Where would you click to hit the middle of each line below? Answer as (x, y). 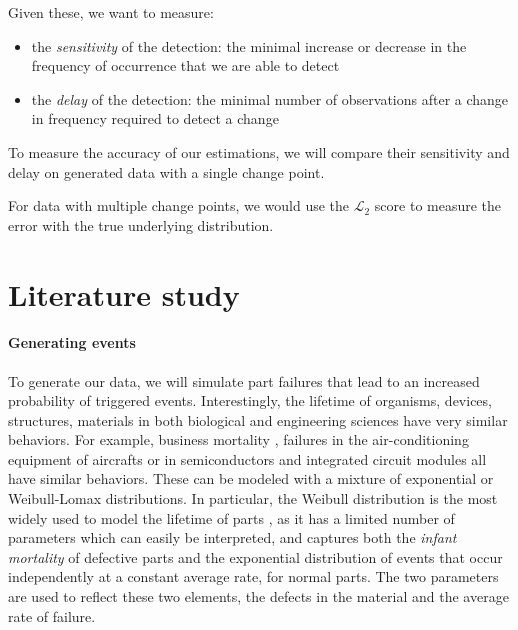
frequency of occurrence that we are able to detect (185, 65)
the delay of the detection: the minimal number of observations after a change (270, 98)
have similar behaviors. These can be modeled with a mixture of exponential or (251, 478)
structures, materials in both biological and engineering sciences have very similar (258, 419)
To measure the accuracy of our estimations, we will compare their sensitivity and (259, 151)
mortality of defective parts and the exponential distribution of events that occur (255, 556)
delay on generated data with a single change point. (166, 171)
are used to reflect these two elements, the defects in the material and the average (258, 596)
